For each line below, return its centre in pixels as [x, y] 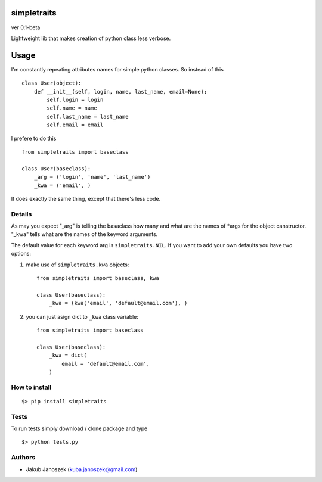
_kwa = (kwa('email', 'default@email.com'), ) [118, 303]
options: [21, 254]
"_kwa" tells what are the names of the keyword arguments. [84, 234]
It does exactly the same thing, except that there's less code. [86, 198]
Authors [23, 458]
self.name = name [72, 108]
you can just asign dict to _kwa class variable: [82, 316]
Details [21, 214]
